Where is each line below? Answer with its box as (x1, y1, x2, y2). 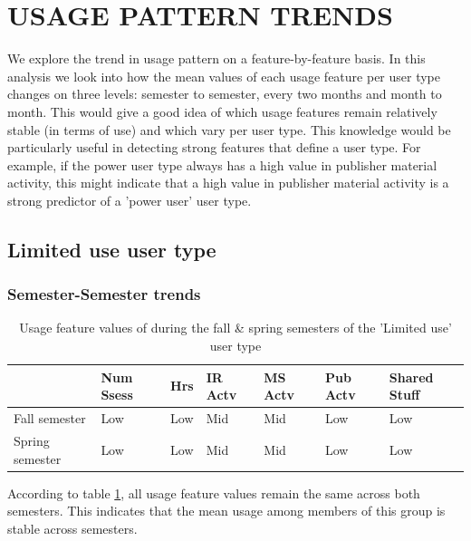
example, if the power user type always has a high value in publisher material (7, 155, 437, 174)
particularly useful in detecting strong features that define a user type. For (7, 138, 421, 157)
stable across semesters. (7, 518, 138, 537)
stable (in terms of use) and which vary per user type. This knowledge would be (7, 120, 451, 139)
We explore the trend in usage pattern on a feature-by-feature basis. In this (7, 49, 426, 68)
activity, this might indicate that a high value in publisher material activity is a (7, 173, 449, 192)
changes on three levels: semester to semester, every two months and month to (7, 84, 442, 103)
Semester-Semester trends (7, 283, 201, 305)
